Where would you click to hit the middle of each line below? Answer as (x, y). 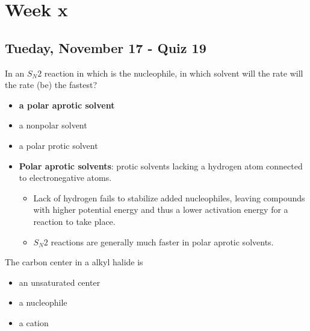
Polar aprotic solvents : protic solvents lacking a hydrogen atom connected (161, 165)
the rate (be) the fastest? (51, 85)
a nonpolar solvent (53, 125)
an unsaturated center (60, 282)
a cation (34, 322)
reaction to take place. (74, 221)
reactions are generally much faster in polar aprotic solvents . (162, 241)
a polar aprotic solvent (67, 105)
